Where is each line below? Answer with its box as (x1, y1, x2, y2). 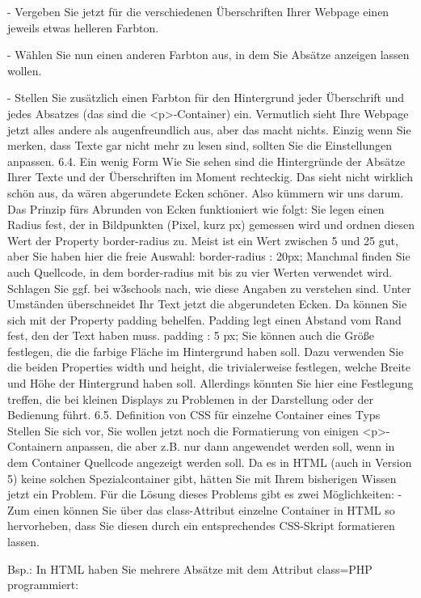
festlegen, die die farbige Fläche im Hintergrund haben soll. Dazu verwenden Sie (7, 342, 404, 359)
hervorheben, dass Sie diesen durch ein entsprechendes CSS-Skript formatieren (7, 517, 395, 534)
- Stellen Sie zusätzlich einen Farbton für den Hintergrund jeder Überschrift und (7, 89, 405, 106)
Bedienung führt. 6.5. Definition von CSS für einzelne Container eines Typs (7, 406, 381, 423)
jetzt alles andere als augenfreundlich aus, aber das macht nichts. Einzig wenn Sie (7, 121, 411, 138)
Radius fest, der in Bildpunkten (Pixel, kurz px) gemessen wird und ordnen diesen (7, 216, 415, 233)
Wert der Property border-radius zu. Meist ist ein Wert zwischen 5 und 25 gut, (7, 231, 398, 248)
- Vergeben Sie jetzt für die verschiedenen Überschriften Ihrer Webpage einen (7, 3, 389, 19)
